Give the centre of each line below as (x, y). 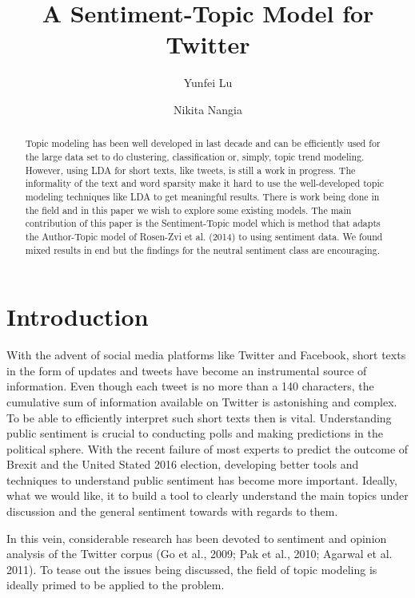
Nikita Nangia (208, 109)
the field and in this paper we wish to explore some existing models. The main (188, 210)
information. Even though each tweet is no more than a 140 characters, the (190, 386)
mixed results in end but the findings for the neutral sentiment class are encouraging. (202, 249)
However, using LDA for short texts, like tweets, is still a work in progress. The (190, 170)
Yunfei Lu (208, 83)
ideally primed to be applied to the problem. (116, 585)
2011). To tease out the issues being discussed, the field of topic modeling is (192, 569)
